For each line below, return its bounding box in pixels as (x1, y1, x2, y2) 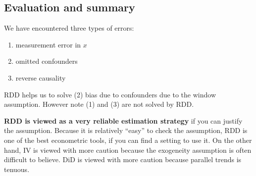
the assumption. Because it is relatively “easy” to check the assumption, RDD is (4, 125, 248, 135)
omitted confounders (15, 56, 78, 66)
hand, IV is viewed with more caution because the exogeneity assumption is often (4, 144, 252, 155)
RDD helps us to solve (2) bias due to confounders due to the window (4, 89, 216, 99)
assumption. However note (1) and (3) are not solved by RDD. (4, 99, 194, 109)
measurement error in (15, 39, 81, 49)
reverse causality (15, 72, 66, 83)
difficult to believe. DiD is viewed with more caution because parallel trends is (4, 154, 242, 165)
